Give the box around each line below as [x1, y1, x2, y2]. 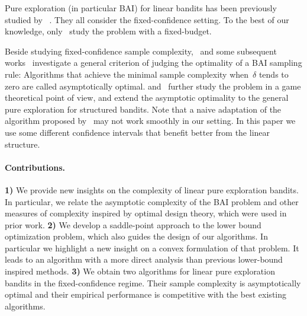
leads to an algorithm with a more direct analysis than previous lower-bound [5, 253, 283, 266]
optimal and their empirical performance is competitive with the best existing [5, 288, 286, 301]
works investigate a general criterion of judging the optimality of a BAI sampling [5, 56, 302, 69]
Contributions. [5, 161, 65, 173]
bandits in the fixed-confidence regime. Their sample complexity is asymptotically [5, 276, 301, 289]
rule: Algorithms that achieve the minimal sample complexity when [5, 68, 249, 80]
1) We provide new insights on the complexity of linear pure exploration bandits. [5, 183, 299, 196]
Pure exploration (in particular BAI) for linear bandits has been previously [5, 2, 277, 14]
